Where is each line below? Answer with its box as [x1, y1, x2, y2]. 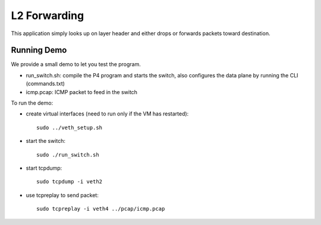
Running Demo [11, 45, 67, 55]
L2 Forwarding [11, 9, 84, 22]
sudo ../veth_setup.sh [36, 124, 103, 131]
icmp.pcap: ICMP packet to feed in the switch [26, 88, 138, 95]
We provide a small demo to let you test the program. [11, 61, 141, 68]
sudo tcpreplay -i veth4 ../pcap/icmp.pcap [36, 205, 165, 212]
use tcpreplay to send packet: [26, 191, 99, 199]
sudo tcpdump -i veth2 [36, 179, 103, 185]
